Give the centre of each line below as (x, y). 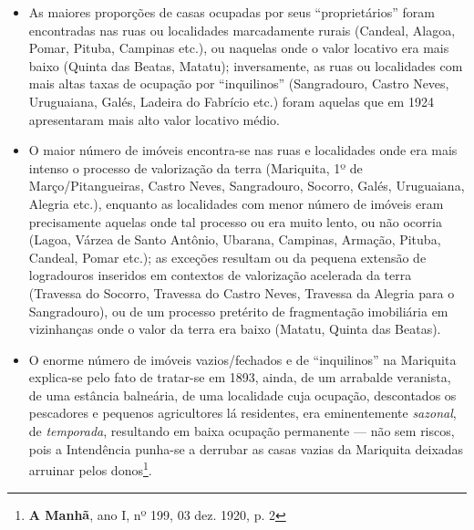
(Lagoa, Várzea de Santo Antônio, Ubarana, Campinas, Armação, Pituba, (235, 239)
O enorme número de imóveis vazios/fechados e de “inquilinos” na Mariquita (242, 359)
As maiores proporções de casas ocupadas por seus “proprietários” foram (232, 12)
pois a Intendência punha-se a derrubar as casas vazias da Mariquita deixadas (246, 448)
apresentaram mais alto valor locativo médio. (154, 119)
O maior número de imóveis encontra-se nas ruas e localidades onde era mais (243, 150)
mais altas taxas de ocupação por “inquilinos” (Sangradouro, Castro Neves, (239, 83)
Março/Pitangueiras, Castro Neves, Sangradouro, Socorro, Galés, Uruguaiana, (247, 186)
